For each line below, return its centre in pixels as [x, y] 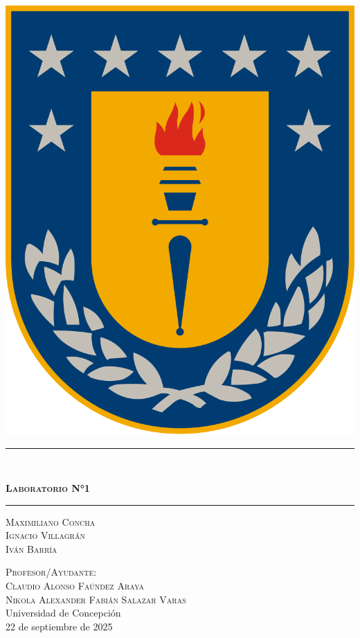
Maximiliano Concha [51, 521]
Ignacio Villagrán [45, 535]
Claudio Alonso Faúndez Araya [75, 586]
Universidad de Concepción [63, 613]
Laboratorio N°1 [48, 488]
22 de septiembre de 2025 [59, 626]
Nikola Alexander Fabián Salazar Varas [96, 599]
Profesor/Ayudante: [51, 572]
